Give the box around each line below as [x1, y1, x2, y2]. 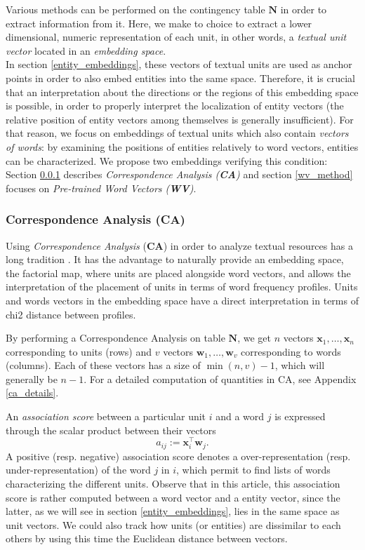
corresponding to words [241, 344, 341, 358]
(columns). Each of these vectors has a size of [6, 358, 201, 373]
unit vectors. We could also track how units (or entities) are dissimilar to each [6, 517, 341, 532]
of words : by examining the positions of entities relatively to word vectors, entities [6, 139, 359, 154]
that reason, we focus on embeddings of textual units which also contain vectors [6, 126, 349, 140]
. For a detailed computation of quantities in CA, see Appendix [84, 371, 357, 386]
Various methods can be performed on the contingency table [6, 2, 265, 16]
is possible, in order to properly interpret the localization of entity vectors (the [6, 98, 344, 113]
